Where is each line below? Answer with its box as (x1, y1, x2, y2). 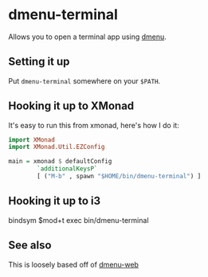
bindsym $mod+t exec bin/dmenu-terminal (8, 215, 149, 224)
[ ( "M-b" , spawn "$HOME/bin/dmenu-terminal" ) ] (37, 173, 202, 181)
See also (8, 239, 52, 252)
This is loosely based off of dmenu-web (8, 259, 139, 269)
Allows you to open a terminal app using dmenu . (8, 32, 167, 41)
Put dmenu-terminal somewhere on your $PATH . (8, 76, 161, 85)
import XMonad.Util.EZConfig (8, 143, 105, 151)
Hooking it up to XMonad (8, 99, 135, 113)
